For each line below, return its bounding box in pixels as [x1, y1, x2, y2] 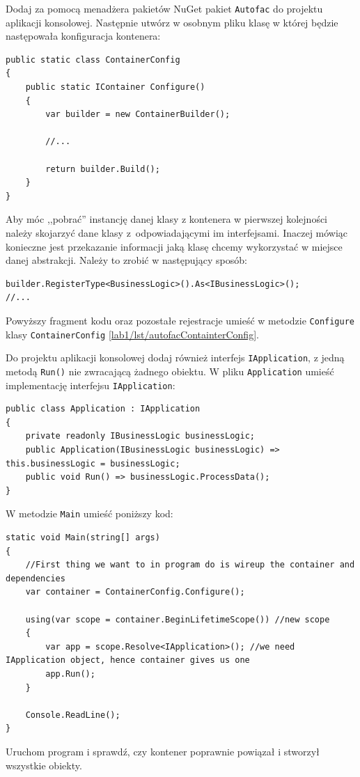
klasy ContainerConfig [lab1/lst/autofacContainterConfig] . [6, 327, 259, 341]
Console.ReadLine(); [25, 709, 120, 720]
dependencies [6, 573, 65, 583]
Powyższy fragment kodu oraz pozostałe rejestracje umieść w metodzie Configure [6, 313, 354, 327]
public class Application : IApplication [6, 404, 201, 414]
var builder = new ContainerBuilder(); [45, 109, 230, 120]
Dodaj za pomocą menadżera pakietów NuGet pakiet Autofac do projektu [6, 1, 323, 15]
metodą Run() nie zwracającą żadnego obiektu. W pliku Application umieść [6, 363, 334, 378]
